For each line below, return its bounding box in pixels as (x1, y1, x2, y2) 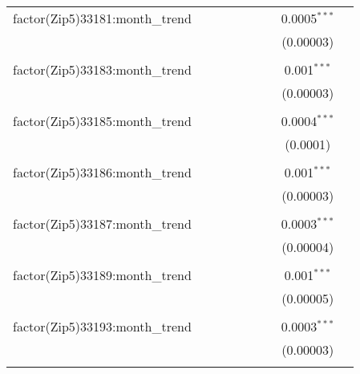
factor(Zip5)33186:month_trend (13, 163, 192, 181)
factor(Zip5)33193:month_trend (13, 317, 192, 335)
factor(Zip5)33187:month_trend (13, 214, 192, 233)
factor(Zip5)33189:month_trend (13, 266, 192, 284)
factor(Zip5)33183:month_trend (13, 60, 192, 79)
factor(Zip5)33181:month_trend (13, 9, 192, 27)
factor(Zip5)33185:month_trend (13, 112, 192, 130)
